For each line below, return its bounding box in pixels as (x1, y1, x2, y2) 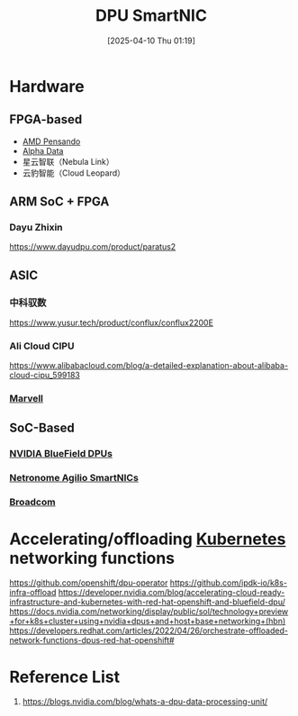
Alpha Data (22, 145, 64, 156)
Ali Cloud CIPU (9, 340, 75, 352)
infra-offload (9, 587, 57, 598)
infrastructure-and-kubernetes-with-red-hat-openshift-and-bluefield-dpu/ (9, 596, 286, 608)
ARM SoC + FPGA (9, 195, 110, 210)
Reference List (9, 666, 120, 687)
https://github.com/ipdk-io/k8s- (169, 577, 288, 588)
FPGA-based (9, 112, 83, 127)
